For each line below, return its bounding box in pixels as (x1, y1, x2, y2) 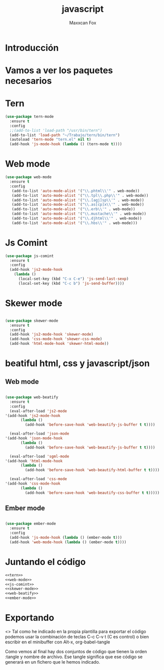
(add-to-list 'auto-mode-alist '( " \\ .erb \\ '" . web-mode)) (11, 207, 135, 212)
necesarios (5, 75, 52, 87)
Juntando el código (5, 557, 86, 567)
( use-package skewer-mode (5, 318, 58, 323)
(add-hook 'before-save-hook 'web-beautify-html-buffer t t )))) (25, 468, 160, 473)
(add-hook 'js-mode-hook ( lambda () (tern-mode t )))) (9, 142, 122, 147)
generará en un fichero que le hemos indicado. (5, 659, 100, 665)
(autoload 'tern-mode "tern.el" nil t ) (9, 137, 92, 142)
